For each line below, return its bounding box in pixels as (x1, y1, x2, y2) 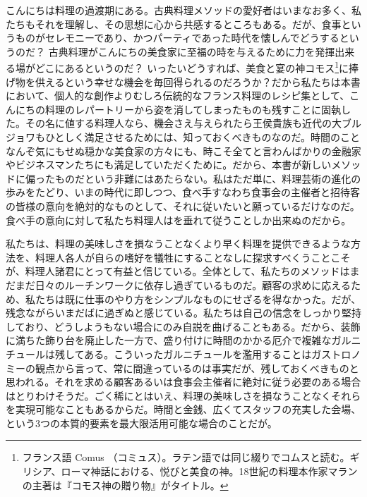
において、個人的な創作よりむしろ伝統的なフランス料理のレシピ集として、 (6, 88, 350, 103)
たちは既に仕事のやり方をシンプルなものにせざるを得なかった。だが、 (35, 291, 361, 306)
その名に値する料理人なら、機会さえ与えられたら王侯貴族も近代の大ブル (25, 116, 361, 130)
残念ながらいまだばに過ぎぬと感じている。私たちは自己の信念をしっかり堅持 (6, 305, 361, 320)
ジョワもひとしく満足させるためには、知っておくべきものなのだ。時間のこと (6, 130, 361, 144)
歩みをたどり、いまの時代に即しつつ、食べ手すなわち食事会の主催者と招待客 (6, 185, 361, 200)
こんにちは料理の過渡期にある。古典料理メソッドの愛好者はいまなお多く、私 (6, 3, 361, 17)
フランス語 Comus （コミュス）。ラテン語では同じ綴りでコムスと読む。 (22, 450, 350, 465)
